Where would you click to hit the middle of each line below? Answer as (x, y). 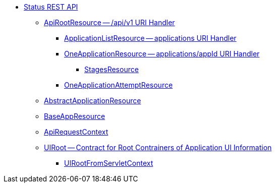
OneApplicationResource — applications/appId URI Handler (162, 54)
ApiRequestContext (76, 132)
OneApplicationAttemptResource (119, 85)
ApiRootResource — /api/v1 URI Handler (109, 22)
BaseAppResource (75, 116)
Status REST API (51, 7)
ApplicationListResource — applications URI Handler (150, 38)
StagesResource (112, 69)
